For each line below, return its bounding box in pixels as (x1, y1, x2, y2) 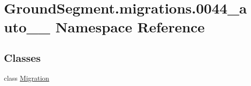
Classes (4, 50, 41, 65)
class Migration (4, 72, 50, 83)
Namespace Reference (55, 17, 205, 37)
